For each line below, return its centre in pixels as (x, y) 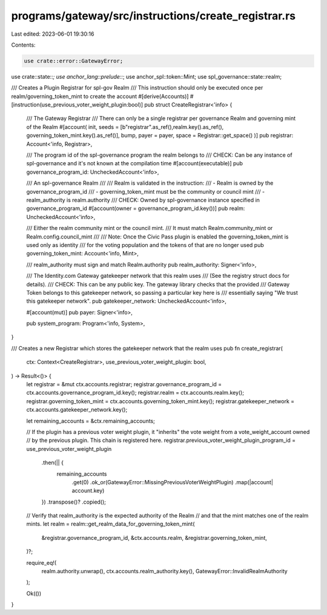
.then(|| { (52, 462)
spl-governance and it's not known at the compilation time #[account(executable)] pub (135, 163)
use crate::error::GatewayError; (74, 61)
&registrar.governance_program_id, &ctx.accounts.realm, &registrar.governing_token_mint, (154, 538)
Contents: (23, 45)
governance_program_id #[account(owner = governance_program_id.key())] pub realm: (136, 208)
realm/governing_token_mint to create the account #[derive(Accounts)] (100, 96)
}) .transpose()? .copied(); (74, 502)
